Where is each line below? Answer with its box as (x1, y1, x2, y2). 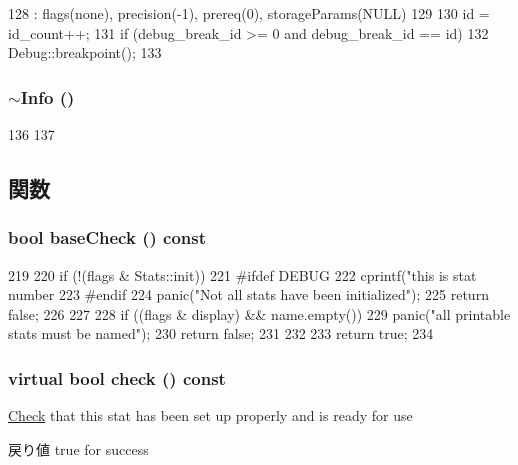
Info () (20, 84, 75, 109)
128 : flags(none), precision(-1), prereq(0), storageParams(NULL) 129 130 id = (8, 3, 490, 23)
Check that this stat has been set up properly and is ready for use (8, 405, 413, 426)
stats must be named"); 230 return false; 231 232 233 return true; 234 (8, 323, 434, 344)
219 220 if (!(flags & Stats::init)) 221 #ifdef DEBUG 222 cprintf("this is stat (8, 264, 477, 285)
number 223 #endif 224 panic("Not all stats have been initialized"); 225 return (8, 284, 489, 305)
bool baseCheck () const (8, 225, 206, 250)
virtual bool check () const (8, 365, 226, 390)
